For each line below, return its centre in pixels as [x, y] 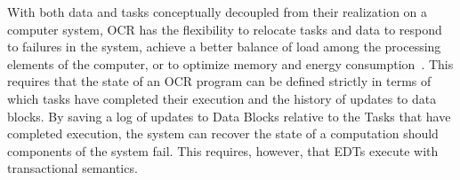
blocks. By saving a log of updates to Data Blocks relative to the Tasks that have [229, 116]
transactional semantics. [73, 168]
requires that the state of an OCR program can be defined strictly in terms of [219, 81]
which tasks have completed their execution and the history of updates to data [222, 98]
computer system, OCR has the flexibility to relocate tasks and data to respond [225, 29]
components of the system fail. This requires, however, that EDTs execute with [223, 150]
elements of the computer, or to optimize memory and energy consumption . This [230, 63]
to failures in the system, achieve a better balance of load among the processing [224, 47]
